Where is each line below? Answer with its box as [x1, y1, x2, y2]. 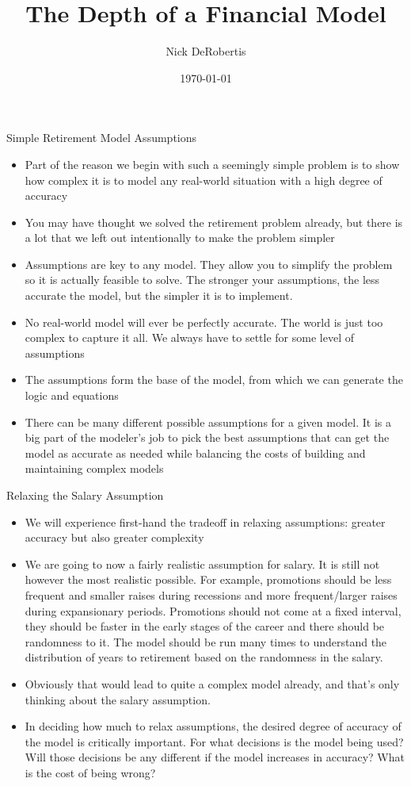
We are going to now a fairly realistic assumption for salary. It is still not [25, 555, 380, 572]
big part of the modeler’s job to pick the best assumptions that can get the [25, 429, 390, 446]
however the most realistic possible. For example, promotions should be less [25, 571, 392, 588]
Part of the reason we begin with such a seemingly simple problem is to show [25, 155, 400, 172]
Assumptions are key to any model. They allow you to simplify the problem [25, 255, 393, 272]
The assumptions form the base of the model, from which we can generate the [25, 371, 403, 388]
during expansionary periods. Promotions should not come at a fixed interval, [25, 602, 401, 619]
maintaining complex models [25, 460, 164, 477]
